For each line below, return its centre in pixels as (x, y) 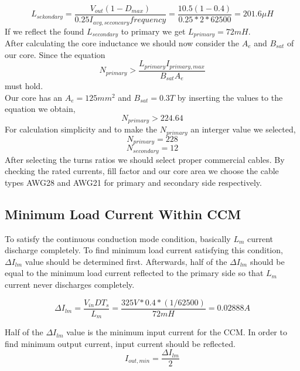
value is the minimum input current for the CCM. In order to (177, 332)
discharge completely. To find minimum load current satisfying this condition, (144, 250)
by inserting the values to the (230, 97)
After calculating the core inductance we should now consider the (122, 42)
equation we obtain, (40, 109)
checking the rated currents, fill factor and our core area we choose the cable (142, 171)
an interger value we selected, (243, 129)
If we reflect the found (45, 31)
